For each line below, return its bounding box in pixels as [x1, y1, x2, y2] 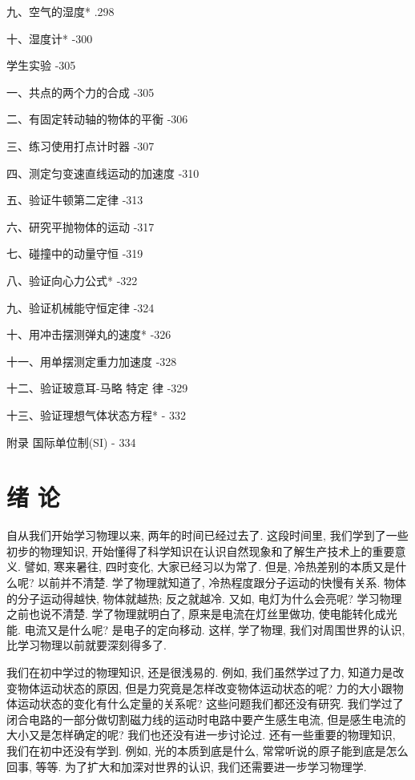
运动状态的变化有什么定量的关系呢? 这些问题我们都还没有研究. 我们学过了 [17, 695, 404, 712]
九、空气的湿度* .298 [6, 3, 115, 19]
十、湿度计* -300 [6, 30, 93, 46]
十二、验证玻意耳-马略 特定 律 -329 [6, 380, 188, 396]
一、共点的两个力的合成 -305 [6, 83, 155, 100]
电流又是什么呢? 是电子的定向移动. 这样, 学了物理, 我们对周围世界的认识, [24, 621, 405, 637]
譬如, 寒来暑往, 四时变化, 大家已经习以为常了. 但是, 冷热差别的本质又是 [24, 558, 396, 575]
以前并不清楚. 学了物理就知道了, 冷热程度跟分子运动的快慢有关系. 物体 [38, 574, 406, 590]
